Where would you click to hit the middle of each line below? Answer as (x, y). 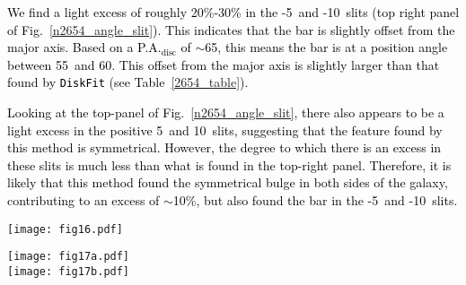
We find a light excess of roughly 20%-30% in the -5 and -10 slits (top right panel (233, 12)
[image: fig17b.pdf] (69, 271)
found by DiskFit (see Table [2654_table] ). (128, 82)
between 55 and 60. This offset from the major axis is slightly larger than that (224, 64)
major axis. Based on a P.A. (84, 47)
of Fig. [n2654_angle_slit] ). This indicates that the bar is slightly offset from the (231, 29)
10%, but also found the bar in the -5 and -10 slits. (315, 200)
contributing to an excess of (84, 200)
